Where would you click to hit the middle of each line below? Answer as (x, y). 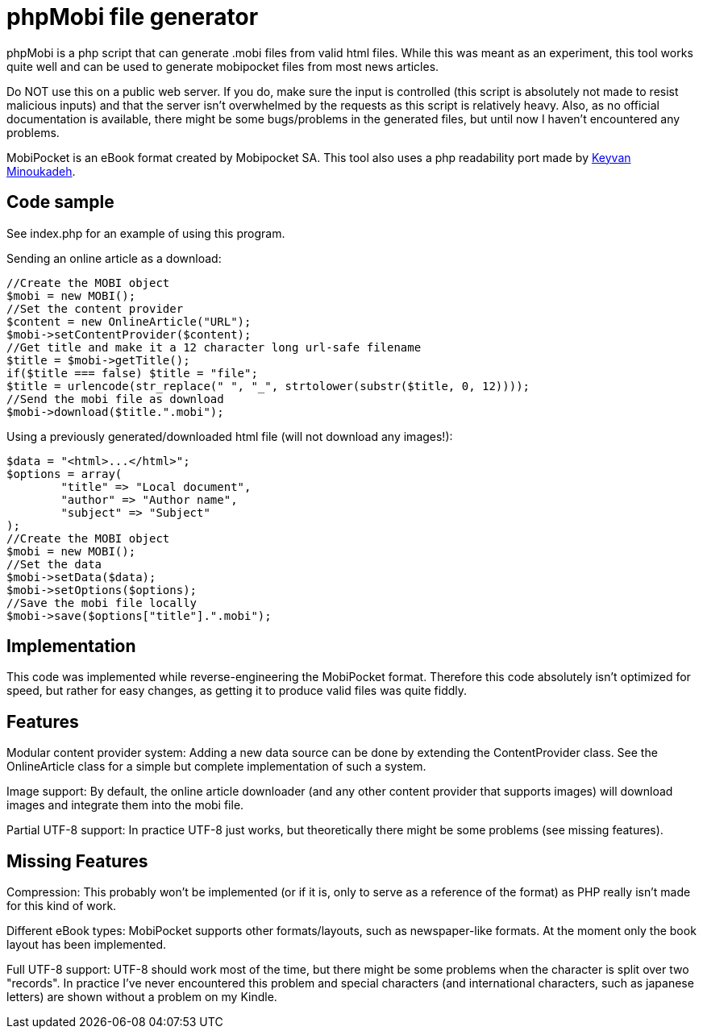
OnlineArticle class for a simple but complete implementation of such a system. (216, 767)
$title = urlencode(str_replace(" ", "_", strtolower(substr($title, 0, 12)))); (268, 386)
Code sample (60, 202)
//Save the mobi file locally (102, 603)
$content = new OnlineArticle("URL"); (129, 321)
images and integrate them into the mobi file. (125, 805)
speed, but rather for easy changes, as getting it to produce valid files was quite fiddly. (237, 691)
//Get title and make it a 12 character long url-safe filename (214, 347)
